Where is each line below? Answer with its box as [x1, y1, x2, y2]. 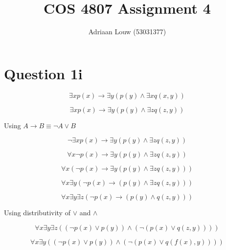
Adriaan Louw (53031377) [88, 26, 166, 37]
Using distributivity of [4, 207, 70, 218]
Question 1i [4, 63, 83, 83]
